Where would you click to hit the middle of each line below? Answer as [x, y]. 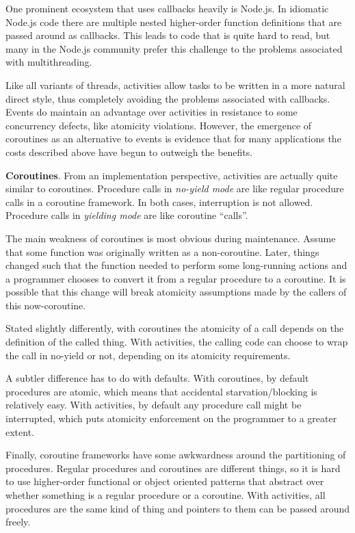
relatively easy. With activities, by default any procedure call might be [154, 405]
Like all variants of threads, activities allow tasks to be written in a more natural [175, 84]
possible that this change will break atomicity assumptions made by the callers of [176, 292]
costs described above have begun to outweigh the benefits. [129, 152]
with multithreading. [49, 62]
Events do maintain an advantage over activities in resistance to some [152, 112]
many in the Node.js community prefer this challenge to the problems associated [174, 48]
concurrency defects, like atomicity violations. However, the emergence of [159, 125]
